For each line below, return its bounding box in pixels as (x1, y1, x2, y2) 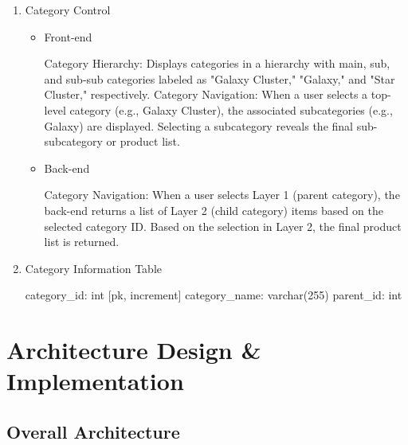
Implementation (6, 365, 184, 397)
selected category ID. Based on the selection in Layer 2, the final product (44, 217, 402, 234)
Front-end (44, 28, 92, 45)
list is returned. (44, 233, 120, 250)
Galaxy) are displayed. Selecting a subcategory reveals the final (44, 117, 353, 134)
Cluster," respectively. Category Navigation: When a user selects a (44, 86, 368, 103)
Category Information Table (25, 260, 163, 276)
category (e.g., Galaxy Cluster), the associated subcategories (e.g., (69, 101, 393, 118)
